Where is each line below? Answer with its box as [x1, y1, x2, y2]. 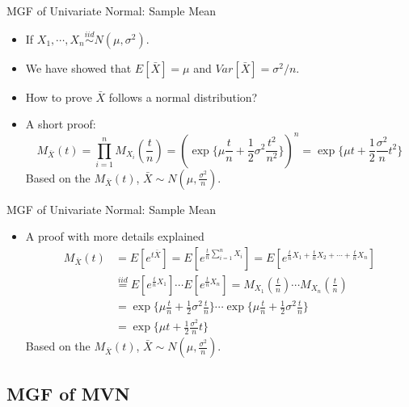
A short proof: [25, 115, 96, 132]
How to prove [25, 88, 92, 105]
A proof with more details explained [25, 228, 204, 245]
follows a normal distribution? [108, 88, 258, 105]
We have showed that [25, 59, 132, 76]
